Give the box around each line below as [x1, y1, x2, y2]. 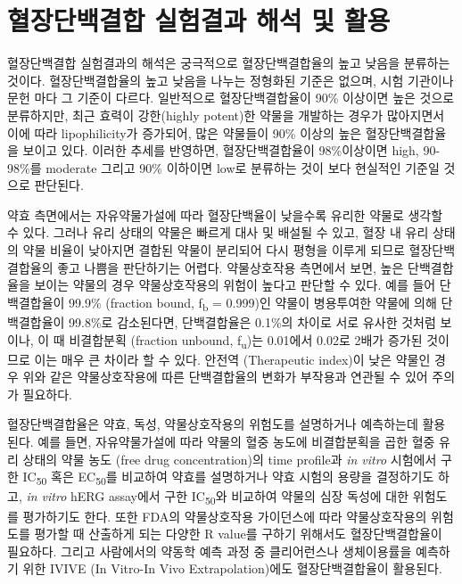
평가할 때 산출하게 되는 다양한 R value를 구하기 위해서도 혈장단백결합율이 [34, 524, 442, 543]
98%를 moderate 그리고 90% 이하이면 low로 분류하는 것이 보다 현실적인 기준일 [7, 158, 440, 177]
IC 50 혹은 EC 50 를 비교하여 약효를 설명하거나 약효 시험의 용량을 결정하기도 [22, 467, 434, 489]
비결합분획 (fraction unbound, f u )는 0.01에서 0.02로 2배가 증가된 [69, 330, 423, 351]
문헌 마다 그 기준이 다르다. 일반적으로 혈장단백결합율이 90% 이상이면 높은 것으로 [7, 88, 455, 107]
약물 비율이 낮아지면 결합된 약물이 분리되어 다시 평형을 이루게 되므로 [22, 241, 405, 259]
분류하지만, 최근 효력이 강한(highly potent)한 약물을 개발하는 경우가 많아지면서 [7, 105, 445, 124]
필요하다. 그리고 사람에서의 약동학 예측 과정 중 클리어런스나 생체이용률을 [7, 541, 412, 560]
